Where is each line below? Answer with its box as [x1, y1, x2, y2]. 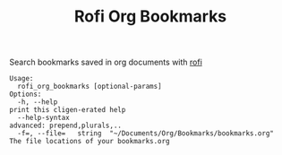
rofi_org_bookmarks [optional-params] [17, 82, 163, 91]
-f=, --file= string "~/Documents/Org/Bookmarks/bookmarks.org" [17, 129, 275, 138]
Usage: [9, 74, 34, 83]
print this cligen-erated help [9, 106, 126, 115]
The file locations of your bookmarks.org [9, 137, 170, 146]
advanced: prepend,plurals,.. [9, 121, 123, 131]
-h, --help [17, 98, 58, 107]
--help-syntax [17, 114, 70, 123]
